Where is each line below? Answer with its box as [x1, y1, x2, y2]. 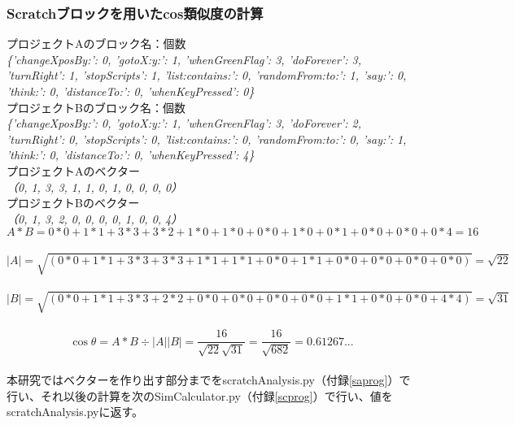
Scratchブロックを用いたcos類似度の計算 [7, 2, 264, 23]
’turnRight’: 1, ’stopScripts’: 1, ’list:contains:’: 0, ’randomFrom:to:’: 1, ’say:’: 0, [7, 67, 407, 84]
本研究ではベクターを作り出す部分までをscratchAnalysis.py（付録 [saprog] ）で [7, 371, 411, 388]
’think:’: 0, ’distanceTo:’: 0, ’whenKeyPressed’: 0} [7, 83, 255, 99]
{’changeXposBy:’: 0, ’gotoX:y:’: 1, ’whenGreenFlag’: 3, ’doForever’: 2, [7, 115, 361, 132]
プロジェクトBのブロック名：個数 [7, 98, 185, 115]
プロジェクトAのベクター [7, 162, 140, 179]
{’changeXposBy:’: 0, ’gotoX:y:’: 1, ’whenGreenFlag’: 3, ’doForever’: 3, [7, 50, 361, 67]
